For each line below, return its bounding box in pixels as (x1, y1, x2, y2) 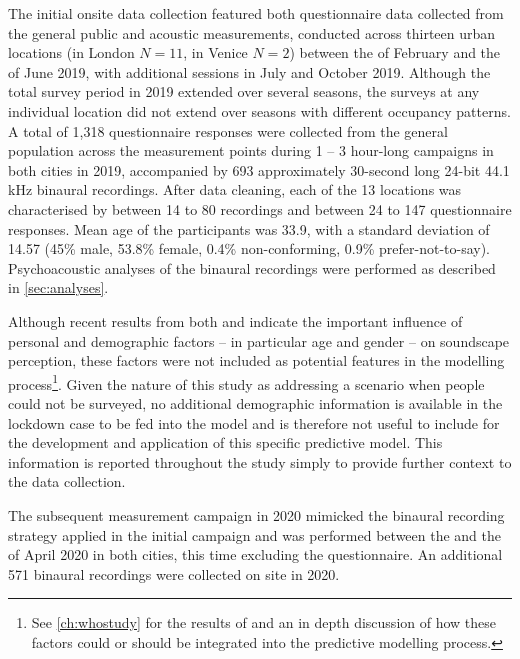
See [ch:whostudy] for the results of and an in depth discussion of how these (31, 612, 497, 633)
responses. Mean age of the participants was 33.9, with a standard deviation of (8, 218, 490, 239)
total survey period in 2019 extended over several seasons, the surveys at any (8, 81, 480, 102)
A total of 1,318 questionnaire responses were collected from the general (8, 120, 448, 141)
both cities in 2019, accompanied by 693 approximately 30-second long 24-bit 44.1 (8, 159, 510, 180)
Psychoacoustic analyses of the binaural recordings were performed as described (8, 257, 496, 278)
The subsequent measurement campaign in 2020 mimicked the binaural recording (8, 504, 505, 525)
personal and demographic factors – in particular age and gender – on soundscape (8, 330, 510, 351)
